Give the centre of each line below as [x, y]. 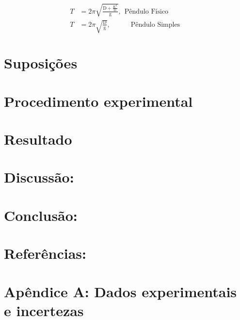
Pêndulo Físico [146, 11]
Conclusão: [41, 215]
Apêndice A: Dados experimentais [120, 291]
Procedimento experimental [98, 101]
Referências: [45, 253]
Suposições [41, 63]
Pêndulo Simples [155, 25]
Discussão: [39, 177]
